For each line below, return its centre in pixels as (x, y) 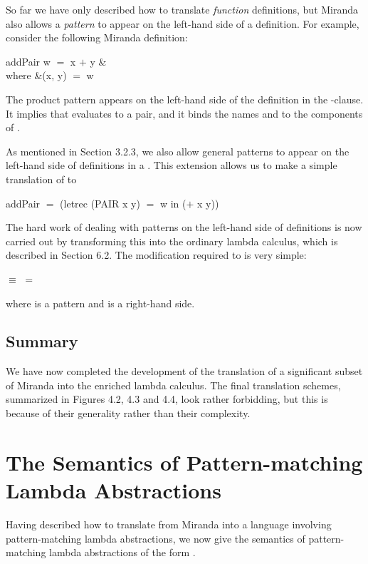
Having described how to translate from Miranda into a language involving (169, 524)
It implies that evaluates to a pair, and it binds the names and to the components (184, 113)
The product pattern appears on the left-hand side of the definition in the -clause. (185, 99)
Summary (42, 341)
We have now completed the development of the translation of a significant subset (184, 371)
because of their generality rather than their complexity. (128, 413)
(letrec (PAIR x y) (100, 203)
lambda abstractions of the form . (122, 552)
